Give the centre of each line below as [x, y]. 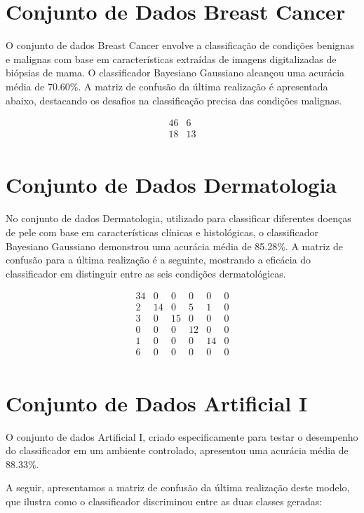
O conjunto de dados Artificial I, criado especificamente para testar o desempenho [182, 436]
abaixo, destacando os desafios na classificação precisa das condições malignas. [174, 100]
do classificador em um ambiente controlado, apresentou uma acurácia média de [177, 450]
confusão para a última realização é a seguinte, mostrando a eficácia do [159, 260]
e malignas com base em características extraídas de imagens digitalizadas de [171, 59]
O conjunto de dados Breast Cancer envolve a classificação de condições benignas [180, 45]
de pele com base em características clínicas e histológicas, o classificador [162, 232]
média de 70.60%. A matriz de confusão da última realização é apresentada [167, 86]
